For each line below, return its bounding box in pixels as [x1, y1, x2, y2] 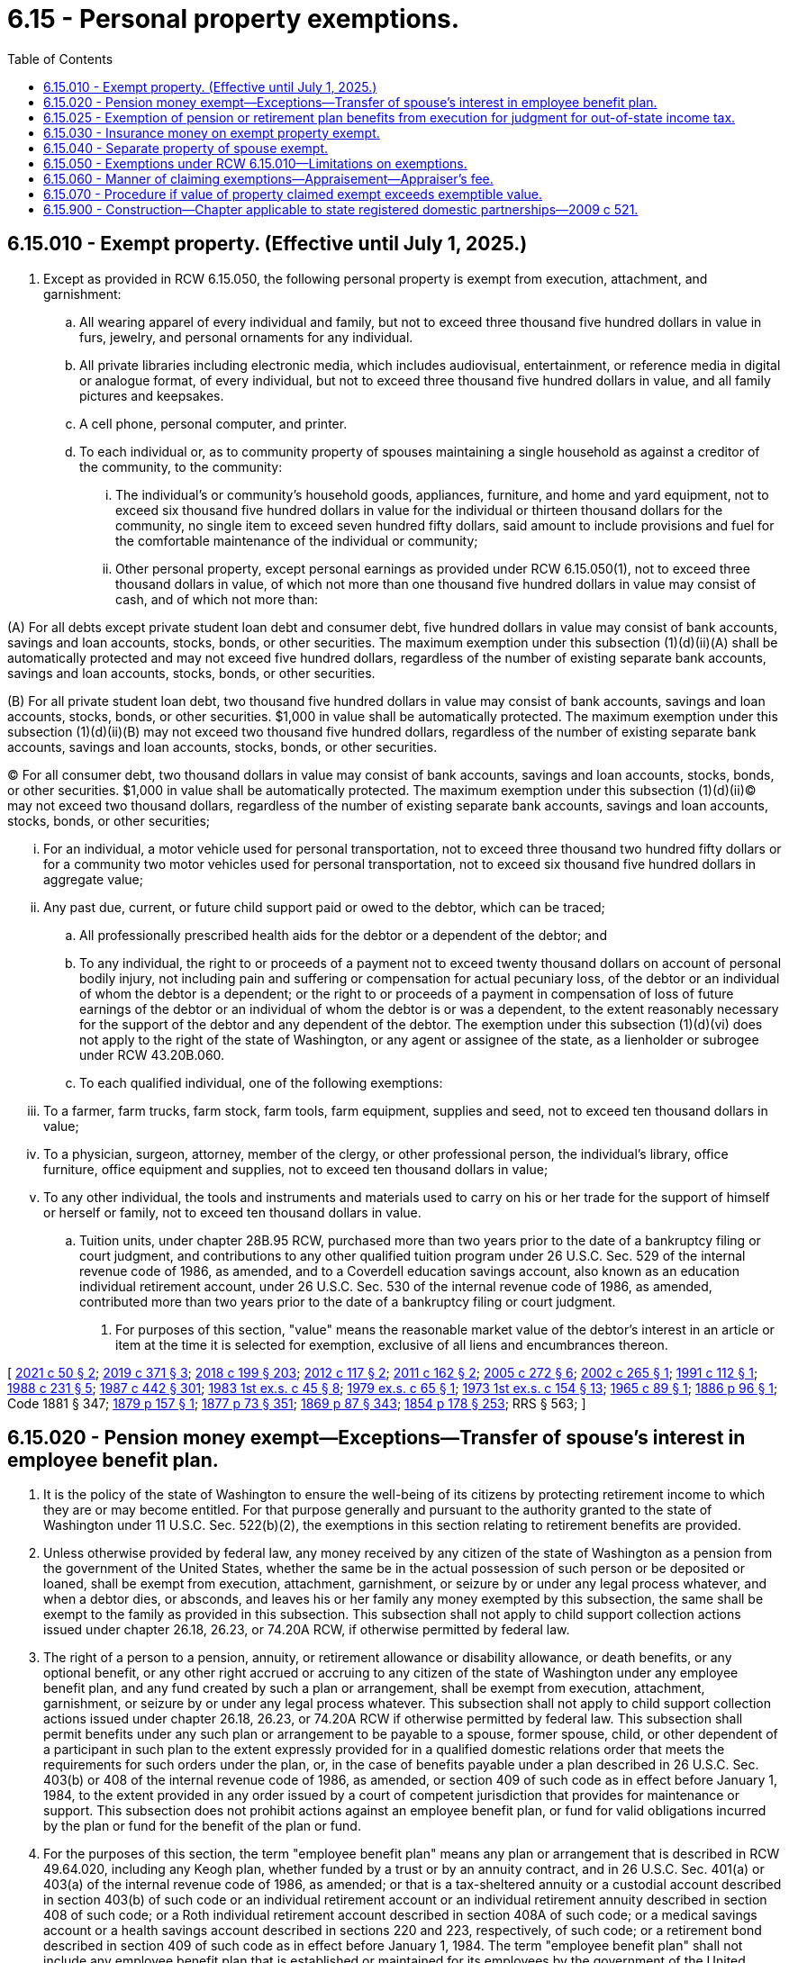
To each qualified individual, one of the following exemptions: [79, 1074, 443, 1090]
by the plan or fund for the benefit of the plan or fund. [43, 1818, 361, 1834]
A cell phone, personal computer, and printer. [79, 415, 348, 431]
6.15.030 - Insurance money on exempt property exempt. [43, 124, 380, 140]
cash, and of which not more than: [115, 591, 319, 607]
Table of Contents [7, 50, 113, 67]
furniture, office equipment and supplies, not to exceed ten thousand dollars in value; [43, 1161, 549, 1177]
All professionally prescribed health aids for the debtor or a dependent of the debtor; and [79, 927, 607, 943]
